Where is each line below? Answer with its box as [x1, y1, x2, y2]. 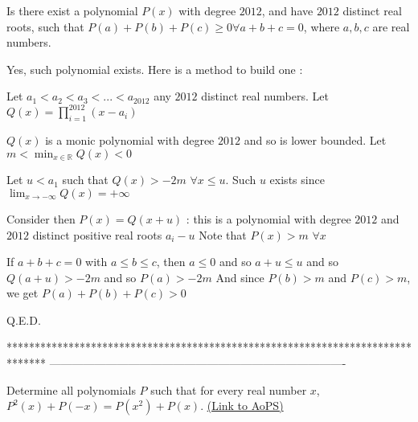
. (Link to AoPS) [200, 397, 284, 414]
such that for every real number [150, 381, 307, 398]
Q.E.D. [6, 311, 41, 328]
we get [6, 285, 39, 301]
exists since [269, 171, 325, 188]
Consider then [6, 210, 76, 227]
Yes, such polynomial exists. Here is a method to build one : [6, 60, 303, 77]
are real [372, 18, 410, 35]
